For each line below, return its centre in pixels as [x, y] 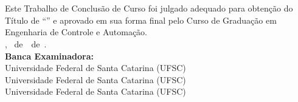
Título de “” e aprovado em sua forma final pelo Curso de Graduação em [141, 20]
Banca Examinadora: [50, 56]
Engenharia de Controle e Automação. [76, 32]
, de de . [26, 43]
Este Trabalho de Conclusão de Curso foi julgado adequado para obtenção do [149, 8]
